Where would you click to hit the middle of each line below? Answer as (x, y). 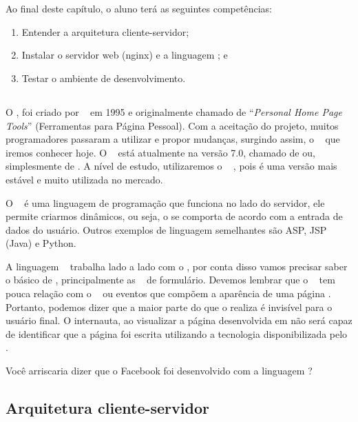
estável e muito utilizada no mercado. (84, 179)
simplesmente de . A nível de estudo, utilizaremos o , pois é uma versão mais (171, 166)
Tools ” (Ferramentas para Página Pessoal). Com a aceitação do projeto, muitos (172, 125)
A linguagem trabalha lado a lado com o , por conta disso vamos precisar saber (177, 266)
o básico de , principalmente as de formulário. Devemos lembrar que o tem (170, 280)
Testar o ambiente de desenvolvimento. (104, 78)
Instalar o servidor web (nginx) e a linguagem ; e (125, 55)
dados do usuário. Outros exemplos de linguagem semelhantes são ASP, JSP (166, 229)
